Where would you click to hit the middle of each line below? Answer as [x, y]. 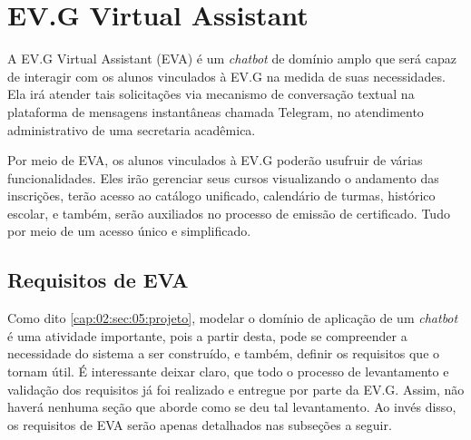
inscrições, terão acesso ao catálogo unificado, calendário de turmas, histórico [221, 196]
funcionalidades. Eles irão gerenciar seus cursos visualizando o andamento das [223, 177]
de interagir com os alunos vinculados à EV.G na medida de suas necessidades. [226, 76]
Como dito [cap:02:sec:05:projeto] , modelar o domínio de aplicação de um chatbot [233, 318]
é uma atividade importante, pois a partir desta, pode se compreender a [207, 335]
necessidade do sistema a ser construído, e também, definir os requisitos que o [224, 353]
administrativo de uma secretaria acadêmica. [132, 129]
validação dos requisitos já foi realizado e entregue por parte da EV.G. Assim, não [236, 389]
